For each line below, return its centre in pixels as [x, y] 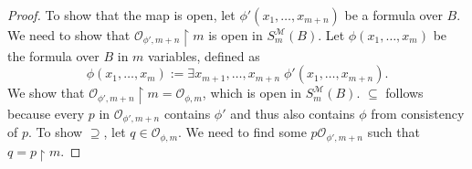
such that [393, 132]
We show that [46, 93]
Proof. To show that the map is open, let [121, 15]
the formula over [53, 55]
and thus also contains [293, 114]
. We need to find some [242, 132]
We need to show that [69, 35]
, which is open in [252, 93]
